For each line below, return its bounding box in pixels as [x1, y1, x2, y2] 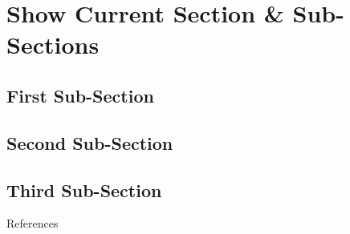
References [6, 215, 59, 232]
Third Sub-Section [6, 177, 162, 202]
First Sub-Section [6, 83, 154, 107]
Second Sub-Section [6, 130, 173, 155]
